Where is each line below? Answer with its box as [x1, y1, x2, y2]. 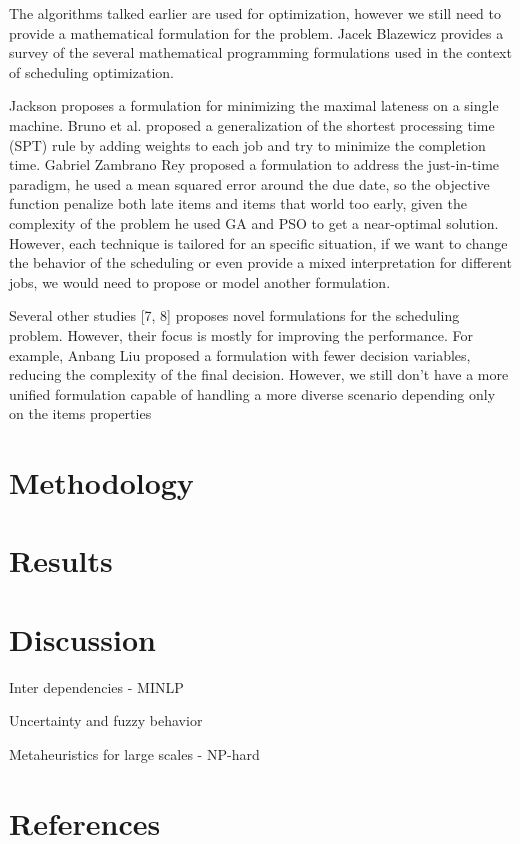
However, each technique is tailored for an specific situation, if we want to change [9, 232, 508, 253]
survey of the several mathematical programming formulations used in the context [9, 42, 512, 63]
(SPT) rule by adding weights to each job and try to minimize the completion [9, 134, 486, 155]
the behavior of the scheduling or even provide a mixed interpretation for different [9, 252, 512, 273]
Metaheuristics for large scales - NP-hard [9, 743, 260, 764]
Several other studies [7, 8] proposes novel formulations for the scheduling [9, 305, 460, 326]
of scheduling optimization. [9, 61, 174, 82]
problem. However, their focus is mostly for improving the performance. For [9, 324, 473, 345]
